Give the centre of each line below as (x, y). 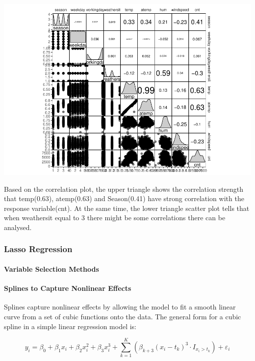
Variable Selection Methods (51, 269)
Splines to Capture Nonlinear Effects (68, 288)
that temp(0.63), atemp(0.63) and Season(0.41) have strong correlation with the (124, 198)
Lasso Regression (38, 249)
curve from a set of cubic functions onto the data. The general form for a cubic (123, 316)
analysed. (18, 227)
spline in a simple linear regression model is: (70, 326)
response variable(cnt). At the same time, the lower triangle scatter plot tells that (127, 208)
